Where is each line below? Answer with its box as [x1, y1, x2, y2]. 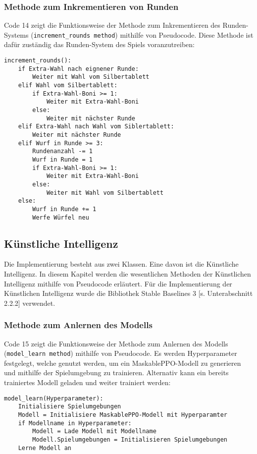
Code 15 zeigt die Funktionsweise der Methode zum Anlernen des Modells [4, 338, 228, 348]
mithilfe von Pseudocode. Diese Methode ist [120, 29, 254, 40]
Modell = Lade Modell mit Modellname [32, 428, 156, 435]
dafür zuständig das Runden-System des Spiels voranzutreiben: [4, 39, 195, 50]
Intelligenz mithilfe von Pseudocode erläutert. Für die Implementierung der [4, 278, 232, 288]
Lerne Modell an [18, 444, 72, 452]
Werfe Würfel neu [32, 214, 89, 221]
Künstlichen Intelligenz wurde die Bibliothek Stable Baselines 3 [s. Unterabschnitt [4, 288, 253, 298]
